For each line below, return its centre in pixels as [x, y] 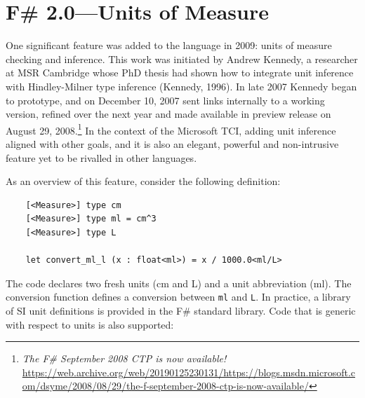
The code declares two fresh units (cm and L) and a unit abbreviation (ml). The [179, 283]
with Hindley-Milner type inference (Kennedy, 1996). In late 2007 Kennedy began [181, 86]
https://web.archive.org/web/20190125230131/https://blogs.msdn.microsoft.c [188, 372]
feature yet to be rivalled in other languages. [101, 157]
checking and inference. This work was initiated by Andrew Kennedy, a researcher [182, 59]
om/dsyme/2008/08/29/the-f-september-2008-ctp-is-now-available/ [165, 386]
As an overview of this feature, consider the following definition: [143, 181]
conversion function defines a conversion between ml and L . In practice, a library [178, 297]
